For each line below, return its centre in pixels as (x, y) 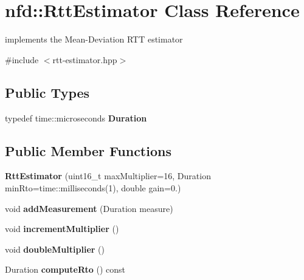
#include (22, 59)
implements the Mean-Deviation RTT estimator (94, 39)
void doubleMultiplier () (55, 249)
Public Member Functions (88, 150)
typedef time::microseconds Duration (76, 118)
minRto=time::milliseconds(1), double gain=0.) (93, 187)
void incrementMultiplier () (62, 229)
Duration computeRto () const (65, 269)
